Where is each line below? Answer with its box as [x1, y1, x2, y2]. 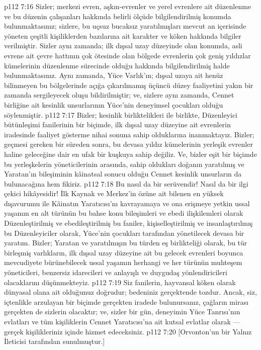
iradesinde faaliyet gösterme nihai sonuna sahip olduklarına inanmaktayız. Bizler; [4, 129, 254, 139]
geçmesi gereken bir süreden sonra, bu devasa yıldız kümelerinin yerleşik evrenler [4, 139, 253, 149]
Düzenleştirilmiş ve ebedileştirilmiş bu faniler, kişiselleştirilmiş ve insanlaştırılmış [4, 218, 253, 228]
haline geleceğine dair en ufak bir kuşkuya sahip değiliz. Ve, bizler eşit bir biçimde [4, 148, 257, 159]
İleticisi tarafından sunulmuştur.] [4, 336, 105, 346]
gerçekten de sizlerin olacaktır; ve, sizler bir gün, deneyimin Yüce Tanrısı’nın [4, 306, 240, 317]
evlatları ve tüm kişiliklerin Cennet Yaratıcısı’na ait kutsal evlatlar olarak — [4, 316, 240, 326]
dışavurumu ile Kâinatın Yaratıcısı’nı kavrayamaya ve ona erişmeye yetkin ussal [4, 198, 250, 208]
